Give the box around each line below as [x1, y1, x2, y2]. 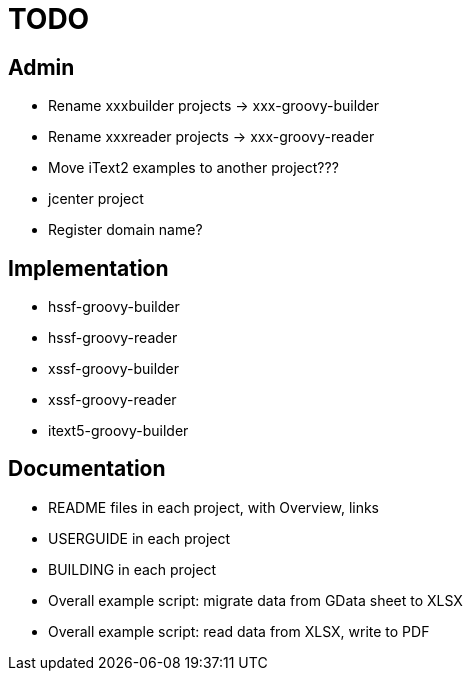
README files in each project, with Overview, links [48, 498, 380, 516]
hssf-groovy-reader [48, 329, 178, 347]
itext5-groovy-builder [48, 422, 189, 440]
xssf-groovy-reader [48, 391, 177, 409]
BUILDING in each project [48, 560, 217, 578]
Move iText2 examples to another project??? [48, 159, 339, 177]
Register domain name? [48, 221, 203, 239]
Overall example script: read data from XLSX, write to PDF [48, 622, 430, 640]
